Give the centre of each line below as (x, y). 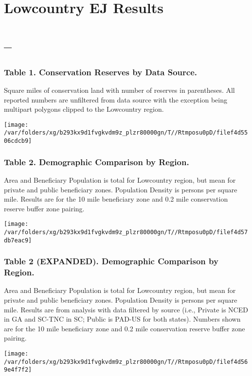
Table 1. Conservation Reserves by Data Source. (101, 72)
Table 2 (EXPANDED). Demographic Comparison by (111, 261)
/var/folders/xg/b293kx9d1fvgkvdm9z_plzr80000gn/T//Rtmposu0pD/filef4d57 (126, 232)
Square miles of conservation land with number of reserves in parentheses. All (119, 90)
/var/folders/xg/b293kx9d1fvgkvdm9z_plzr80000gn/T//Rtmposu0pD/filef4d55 (126, 133)
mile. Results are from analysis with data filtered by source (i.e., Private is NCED (126, 309)
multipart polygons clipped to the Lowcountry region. (84, 109)
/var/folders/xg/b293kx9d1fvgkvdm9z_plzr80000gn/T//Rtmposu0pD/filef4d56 (126, 362)
